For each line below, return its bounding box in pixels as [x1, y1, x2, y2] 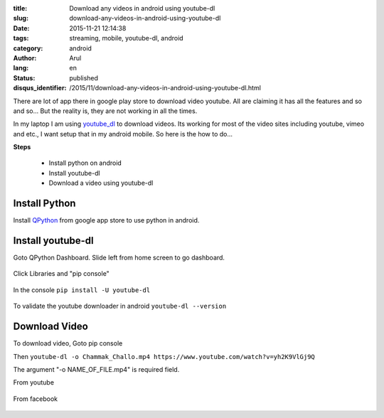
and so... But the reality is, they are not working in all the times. [13, 107, 198, 115]
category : [13, 43, 43, 53]
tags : [13, 34, 29, 43]
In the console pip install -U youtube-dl [13, 285, 151, 294]
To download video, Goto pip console [13, 339, 123, 348]
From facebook [13, 395, 58, 403]
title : [13, 4, 28, 12]
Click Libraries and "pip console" [13, 269, 110, 278]
